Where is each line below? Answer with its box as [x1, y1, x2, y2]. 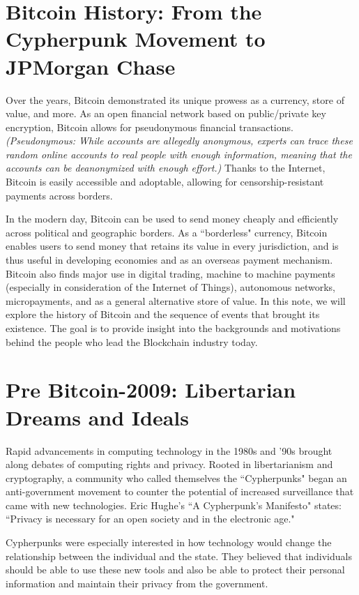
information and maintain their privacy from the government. [6, 575, 268, 590]
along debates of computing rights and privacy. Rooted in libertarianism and [6, 457, 333, 472]
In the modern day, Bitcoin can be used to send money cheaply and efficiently [6, 211, 339, 226]
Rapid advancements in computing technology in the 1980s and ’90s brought [6, 443, 333, 458]
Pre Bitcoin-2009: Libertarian [6, 375, 296, 404]
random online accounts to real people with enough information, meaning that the [6, 146, 352, 161]
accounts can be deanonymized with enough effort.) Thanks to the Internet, [6, 160, 326, 175]
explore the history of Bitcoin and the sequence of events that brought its [6, 307, 320, 322]
